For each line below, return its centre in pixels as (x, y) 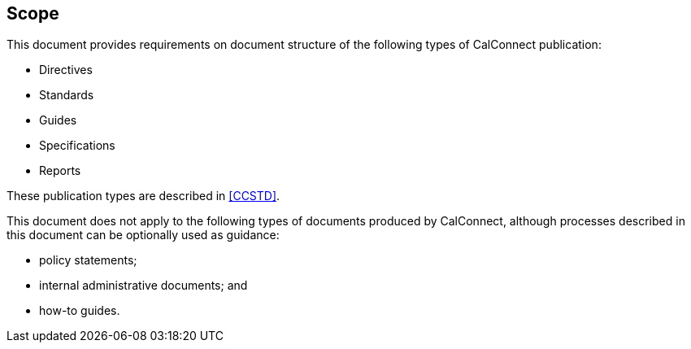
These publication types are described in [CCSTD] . (143, 196)
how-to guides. (80, 311)
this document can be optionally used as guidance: (143, 235)
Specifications (77, 146)
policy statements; (88, 260)
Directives (66, 70)
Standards (67, 95)
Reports (60, 171)
